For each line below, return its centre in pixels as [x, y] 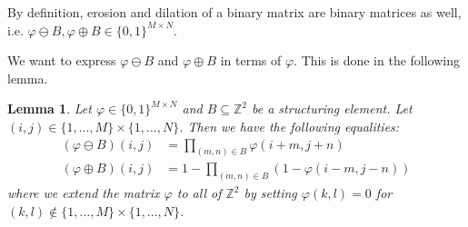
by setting [270, 193]
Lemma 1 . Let [50, 109]
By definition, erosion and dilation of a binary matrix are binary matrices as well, [234, 12]
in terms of [251, 60]
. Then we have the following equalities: [289, 126]
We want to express [62, 60]
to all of [199, 193]
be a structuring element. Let [332, 109]
